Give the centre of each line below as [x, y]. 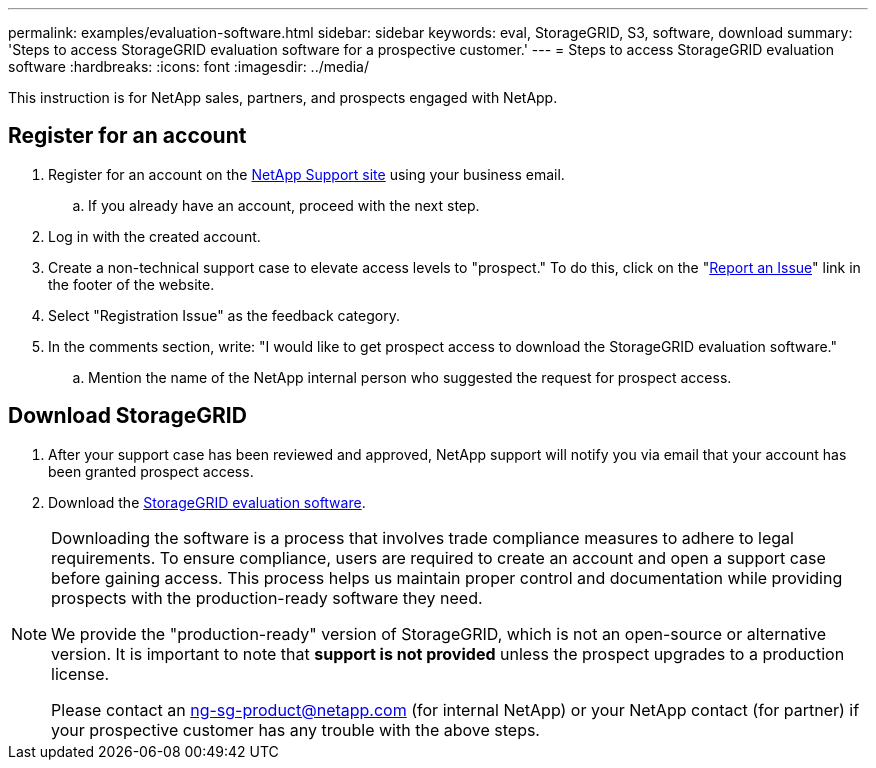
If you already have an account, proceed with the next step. [284, 205]
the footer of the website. [131, 284]
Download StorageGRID [127, 416]
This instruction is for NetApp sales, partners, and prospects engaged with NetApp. [283, 97]
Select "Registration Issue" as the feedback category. [224, 315]
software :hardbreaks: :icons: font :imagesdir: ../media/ [189, 66]
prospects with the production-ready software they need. [267, 597]
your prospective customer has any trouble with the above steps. [295, 729]
